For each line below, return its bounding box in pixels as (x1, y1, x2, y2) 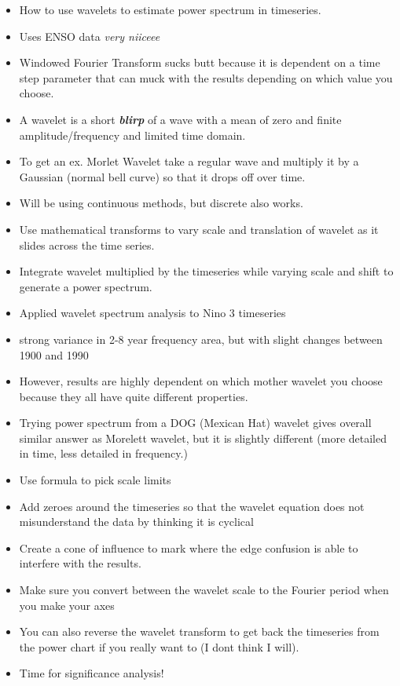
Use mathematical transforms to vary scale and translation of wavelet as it (19, 221, 379, 237)
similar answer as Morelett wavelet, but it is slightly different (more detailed (19, 429, 387, 446)
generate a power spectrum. (19, 278, 152, 294)
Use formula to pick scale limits (19, 472, 171, 488)
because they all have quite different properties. (19, 388, 248, 404)
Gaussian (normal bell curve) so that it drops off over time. (19, 168, 306, 184)
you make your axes (19, 597, 115, 613)
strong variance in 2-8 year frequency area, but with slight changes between (19, 330, 383, 347)
